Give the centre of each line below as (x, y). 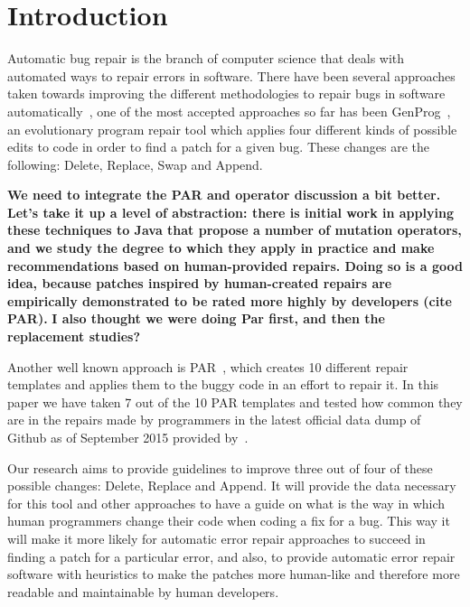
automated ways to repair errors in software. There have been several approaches (231, 75)
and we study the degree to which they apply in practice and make (221, 248)
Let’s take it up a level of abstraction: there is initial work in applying (230, 212)
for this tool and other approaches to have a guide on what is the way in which (226, 503)
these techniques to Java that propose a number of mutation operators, (235, 230)
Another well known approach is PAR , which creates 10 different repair (208, 366)
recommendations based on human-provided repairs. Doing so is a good (235, 265)
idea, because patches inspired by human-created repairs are (200, 283)
